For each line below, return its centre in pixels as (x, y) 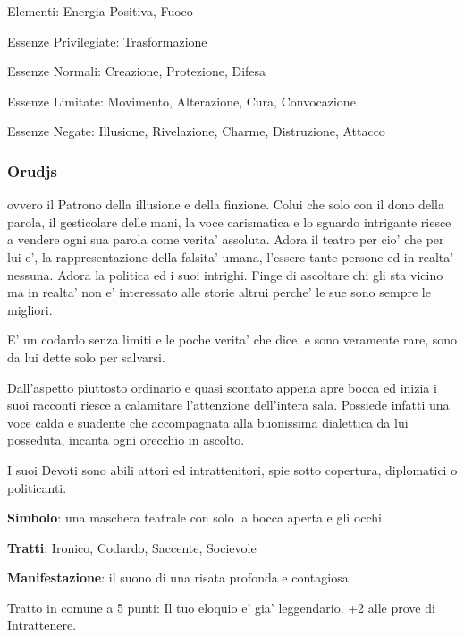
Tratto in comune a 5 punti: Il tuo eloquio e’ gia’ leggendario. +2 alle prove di (221, 607)
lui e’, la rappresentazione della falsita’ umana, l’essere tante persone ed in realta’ (231, 256)
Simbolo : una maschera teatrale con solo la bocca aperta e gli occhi (195, 518)
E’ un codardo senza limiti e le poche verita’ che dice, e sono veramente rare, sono (232, 340)
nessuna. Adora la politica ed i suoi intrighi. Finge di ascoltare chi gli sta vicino (225, 274)
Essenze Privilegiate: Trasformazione (107, 41)
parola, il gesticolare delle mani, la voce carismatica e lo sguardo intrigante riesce (229, 221)
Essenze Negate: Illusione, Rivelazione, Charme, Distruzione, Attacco (196, 131)
